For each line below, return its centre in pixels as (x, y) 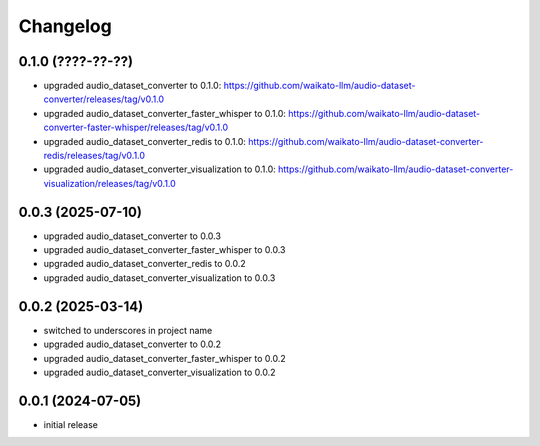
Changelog (65, 26)
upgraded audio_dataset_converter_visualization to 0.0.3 (159, 277)
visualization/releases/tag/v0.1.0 (110, 183)
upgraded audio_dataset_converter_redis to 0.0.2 (145, 264)
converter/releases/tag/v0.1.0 (104, 99)
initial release (71, 424)
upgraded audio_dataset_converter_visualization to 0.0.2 (159, 372)
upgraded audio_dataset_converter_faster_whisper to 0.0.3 (164, 250)
